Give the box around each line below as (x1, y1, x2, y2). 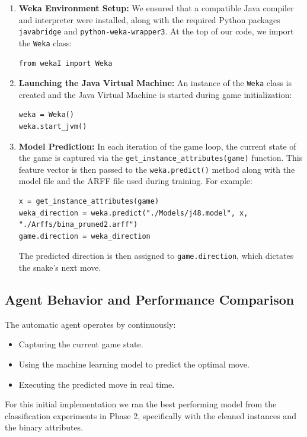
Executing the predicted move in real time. (18, 378, 175, 390)
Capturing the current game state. (18, 338, 143, 350)
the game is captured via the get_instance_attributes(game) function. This (18, 151, 303, 164)
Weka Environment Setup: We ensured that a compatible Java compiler (18, 2, 294, 14)
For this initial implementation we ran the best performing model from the (5, 398, 277, 410)
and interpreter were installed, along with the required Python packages (18, 13, 280, 26)
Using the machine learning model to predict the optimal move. (18, 358, 250, 370)
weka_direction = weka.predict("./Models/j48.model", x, (18, 208, 248, 217)
